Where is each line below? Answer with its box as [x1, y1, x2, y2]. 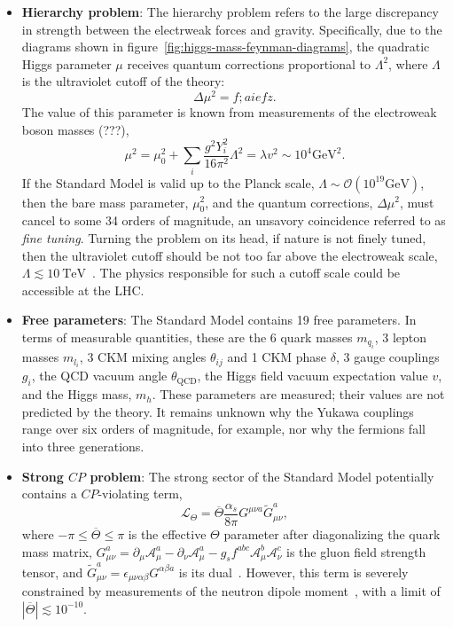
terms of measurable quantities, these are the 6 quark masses [21, 327, 353, 346]
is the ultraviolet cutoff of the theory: [21, 72, 225, 90]
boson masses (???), [21, 120, 129, 138]
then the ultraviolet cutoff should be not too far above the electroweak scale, [21, 246, 438, 264]
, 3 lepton [374, 327, 427, 346]
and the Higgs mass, [21, 385, 132, 404]
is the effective [128, 525, 207, 544]
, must [399, 192, 434, 211]
